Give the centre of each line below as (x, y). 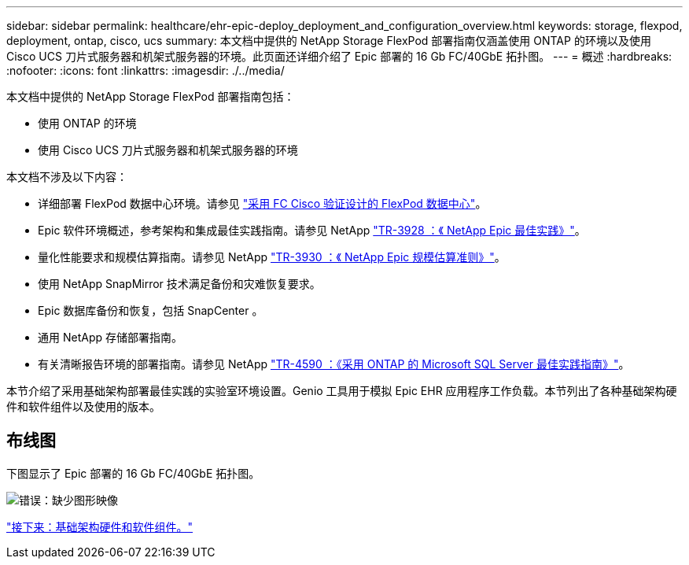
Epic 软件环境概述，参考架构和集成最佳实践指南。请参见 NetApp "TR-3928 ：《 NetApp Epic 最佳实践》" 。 (312, 230)
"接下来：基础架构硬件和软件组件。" (100, 526)
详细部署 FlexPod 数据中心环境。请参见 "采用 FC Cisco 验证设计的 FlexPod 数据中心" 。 (262, 203)
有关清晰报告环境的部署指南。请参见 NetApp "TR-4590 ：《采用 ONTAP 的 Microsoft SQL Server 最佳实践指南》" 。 (334, 364)
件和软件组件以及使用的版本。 (83, 406)
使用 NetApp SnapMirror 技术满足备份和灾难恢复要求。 (179, 284)
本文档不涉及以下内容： (67, 177)
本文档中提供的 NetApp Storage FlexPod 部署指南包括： (151, 96)
